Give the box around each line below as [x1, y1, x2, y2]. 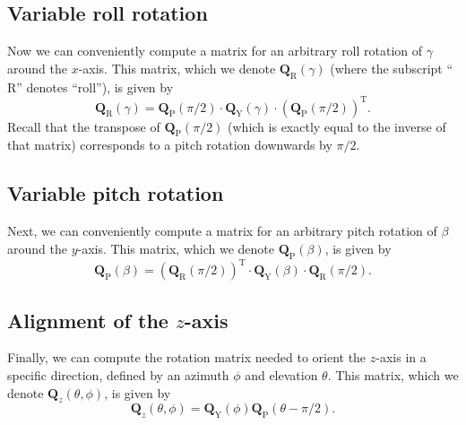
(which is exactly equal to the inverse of [228, 117, 446, 135]
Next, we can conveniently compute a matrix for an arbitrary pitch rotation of [7, 221, 437, 240]
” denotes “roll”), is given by [16, 77, 174, 96]
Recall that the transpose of [7, 117, 160, 135]
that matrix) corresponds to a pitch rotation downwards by [7, 135, 332, 154]
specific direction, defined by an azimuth [7, 365, 229, 384]
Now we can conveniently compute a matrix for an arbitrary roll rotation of [7, 41, 423, 60]
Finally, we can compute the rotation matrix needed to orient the [7, 348, 367, 367]
